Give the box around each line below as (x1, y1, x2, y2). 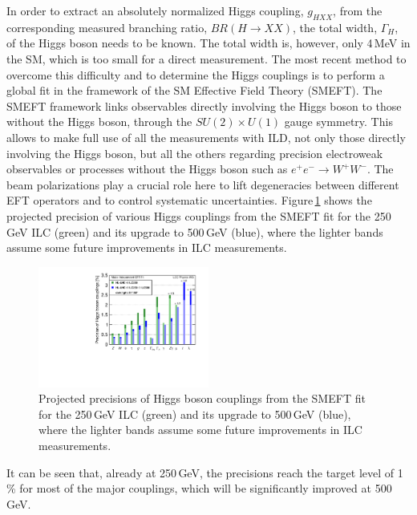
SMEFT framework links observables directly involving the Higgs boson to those (6, 97, 402, 114)
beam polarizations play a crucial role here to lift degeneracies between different (6, 176, 399, 193)
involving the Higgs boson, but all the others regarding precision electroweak (6, 144, 383, 161)
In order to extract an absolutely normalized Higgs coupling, (6, 2, 304, 18)
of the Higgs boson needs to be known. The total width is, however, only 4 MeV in (6, 34, 411, 51)
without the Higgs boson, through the (6, 113, 192, 130)
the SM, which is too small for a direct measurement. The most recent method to (6, 50, 407, 67)
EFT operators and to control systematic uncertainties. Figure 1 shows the (6, 192, 372, 209)
